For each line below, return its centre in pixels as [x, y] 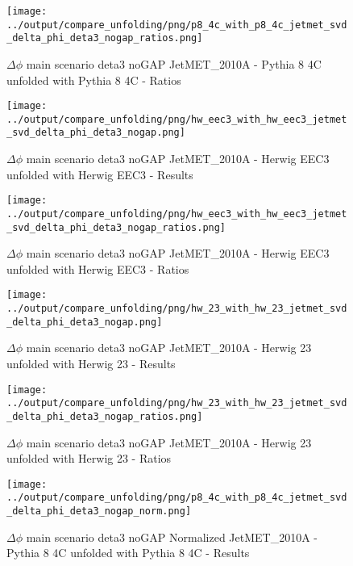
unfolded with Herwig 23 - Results [91, 364]
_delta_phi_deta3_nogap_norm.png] [99, 511]
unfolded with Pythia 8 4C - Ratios [94, 80]
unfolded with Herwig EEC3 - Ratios [98, 268]
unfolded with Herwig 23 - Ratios [89, 458]
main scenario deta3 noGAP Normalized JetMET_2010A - [172, 537]
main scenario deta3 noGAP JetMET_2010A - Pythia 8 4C [174, 63]
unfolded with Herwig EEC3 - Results [100, 174]
